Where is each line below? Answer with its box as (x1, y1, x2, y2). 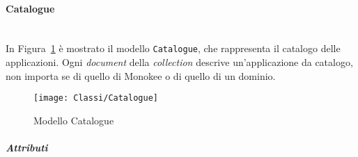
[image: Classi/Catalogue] (33, 93, 158, 104)
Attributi (6, 140, 48, 155)
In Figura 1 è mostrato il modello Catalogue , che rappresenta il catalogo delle (6, 41, 341, 56)
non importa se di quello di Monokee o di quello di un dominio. (6, 68, 276, 83)
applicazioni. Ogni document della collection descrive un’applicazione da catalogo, (6, 55, 353, 69)
